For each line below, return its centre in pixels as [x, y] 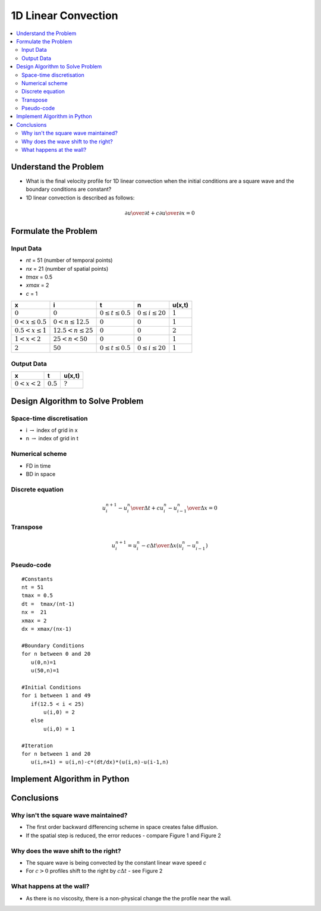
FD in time [38, 466]
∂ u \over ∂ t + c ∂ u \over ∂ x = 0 [160, 213]
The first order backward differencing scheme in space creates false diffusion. [122, 827]
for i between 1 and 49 [56, 696]
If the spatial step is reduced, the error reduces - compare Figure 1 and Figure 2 [123, 835]
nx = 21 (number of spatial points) [67, 268]
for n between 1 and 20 [56, 754]
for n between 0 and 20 [56, 654]
